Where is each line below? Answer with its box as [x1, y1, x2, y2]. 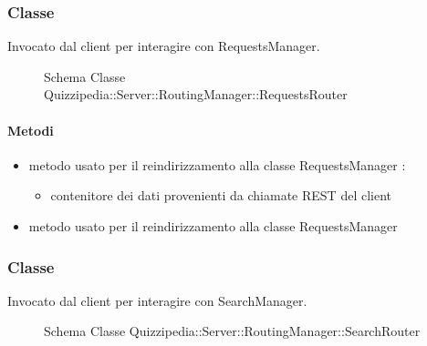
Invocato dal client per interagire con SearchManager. [7, 290, 307, 310]
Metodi [7, 120, 54, 139]
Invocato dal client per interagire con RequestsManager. [7, 36, 320, 56]
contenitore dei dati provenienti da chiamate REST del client [50, 186, 392, 205]
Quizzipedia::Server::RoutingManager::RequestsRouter [44, 85, 348, 104]
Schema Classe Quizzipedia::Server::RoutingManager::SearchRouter [44, 321, 421, 341]
